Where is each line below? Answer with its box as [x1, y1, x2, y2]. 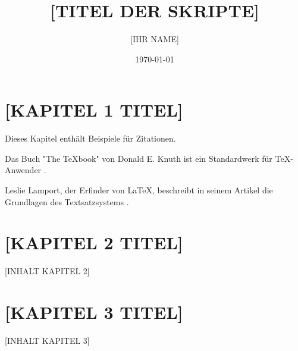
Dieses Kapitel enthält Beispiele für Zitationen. [5, 132, 176, 145]
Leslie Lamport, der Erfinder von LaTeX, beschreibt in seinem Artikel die [5, 184, 273, 196]
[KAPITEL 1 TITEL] [5, 98, 183, 122]
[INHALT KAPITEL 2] [5, 265, 90, 277]
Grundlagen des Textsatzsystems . [5, 195, 129, 208]
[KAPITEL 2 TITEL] [5, 230, 183, 255]
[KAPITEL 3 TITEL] [5, 300, 183, 324]
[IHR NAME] [130, 33, 179, 45]
